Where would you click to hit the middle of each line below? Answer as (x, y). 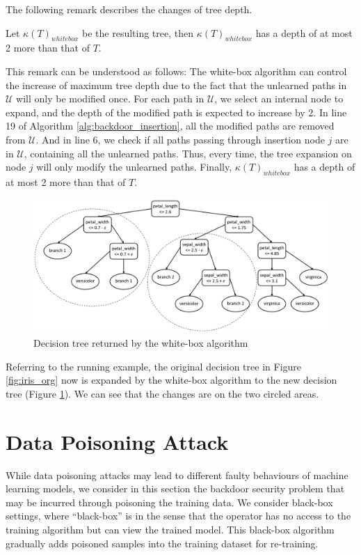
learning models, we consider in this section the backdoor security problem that (175, 488)
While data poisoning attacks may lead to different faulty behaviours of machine (177, 475)
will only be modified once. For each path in (110, 99)
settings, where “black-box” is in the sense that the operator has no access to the (178, 516)
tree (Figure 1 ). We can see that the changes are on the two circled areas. (162, 393)
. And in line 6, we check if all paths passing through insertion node (180, 139)
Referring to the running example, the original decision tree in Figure (154, 366)
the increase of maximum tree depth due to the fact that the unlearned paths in (176, 85)
